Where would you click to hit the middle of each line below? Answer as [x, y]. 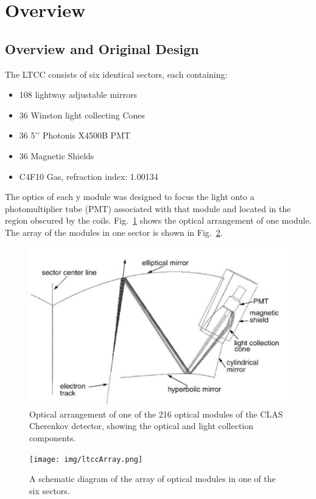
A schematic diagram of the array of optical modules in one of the [153, 479]
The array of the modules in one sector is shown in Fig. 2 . [114, 232]
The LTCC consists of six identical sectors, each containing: [116, 74]
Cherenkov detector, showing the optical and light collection [142, 426]
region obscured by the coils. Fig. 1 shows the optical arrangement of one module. [158, 220]
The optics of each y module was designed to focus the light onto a [130, 197]
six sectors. [50, 490]
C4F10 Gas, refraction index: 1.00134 [89, 176]
